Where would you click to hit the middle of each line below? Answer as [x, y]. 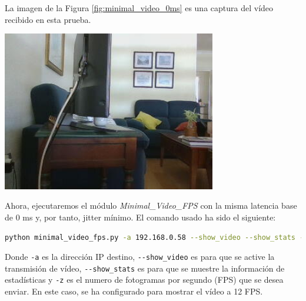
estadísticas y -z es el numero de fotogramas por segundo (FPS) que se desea [144, 280]
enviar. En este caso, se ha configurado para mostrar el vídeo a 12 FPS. [134, 291]
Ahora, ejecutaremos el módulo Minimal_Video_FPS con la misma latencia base [151, 205]
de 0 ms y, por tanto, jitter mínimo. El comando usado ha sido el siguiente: [140, 217]
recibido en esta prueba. [48, 19]
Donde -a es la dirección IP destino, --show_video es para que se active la [140, 257]
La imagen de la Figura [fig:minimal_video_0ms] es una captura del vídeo [139, 8]
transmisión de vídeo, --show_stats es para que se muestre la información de [145, 268]
